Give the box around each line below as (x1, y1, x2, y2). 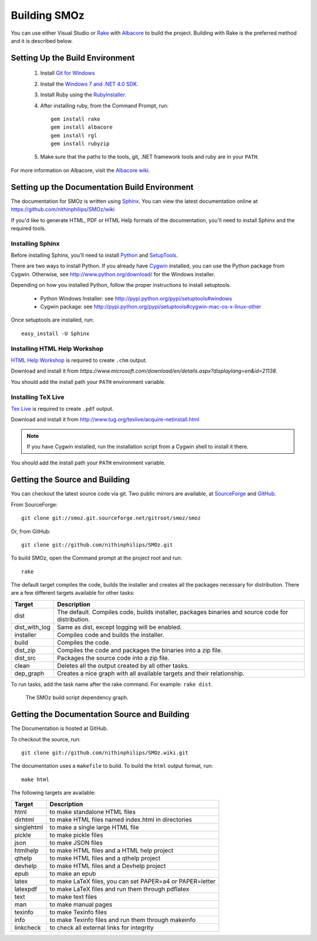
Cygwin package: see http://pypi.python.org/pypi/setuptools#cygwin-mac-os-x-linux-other (40, 303, 261, 310)
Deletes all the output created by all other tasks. (56, 661, 190, 669)
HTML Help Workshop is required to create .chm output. (11, 356, 147, 364)
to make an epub (49, 869, 96, 878)
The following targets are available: (11, 789, 96, 796)
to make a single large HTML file (49, 823, 139, 831)
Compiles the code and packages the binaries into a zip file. (56, 646, 222, 654)
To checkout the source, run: (11, 735, 81, 743)
